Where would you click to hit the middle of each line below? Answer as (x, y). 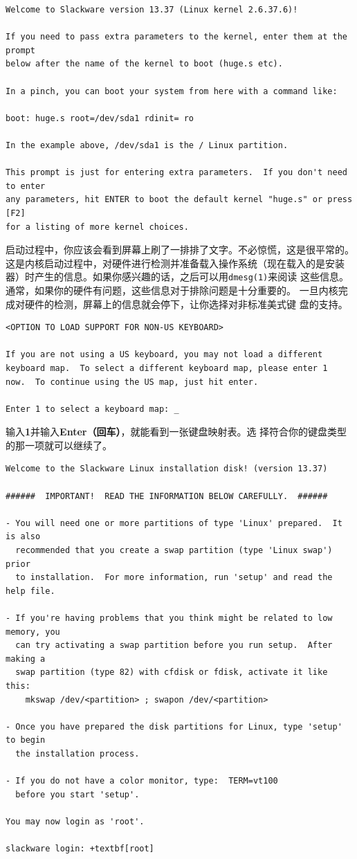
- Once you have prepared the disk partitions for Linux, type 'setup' (174, 726)
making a (26, 659)
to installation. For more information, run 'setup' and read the (174, 578)
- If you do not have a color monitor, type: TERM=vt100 (142, 781)
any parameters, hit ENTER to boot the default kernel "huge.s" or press (179, 200)
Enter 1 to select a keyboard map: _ (92, 409)
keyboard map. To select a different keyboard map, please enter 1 (167, 368)
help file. (30, 591)
